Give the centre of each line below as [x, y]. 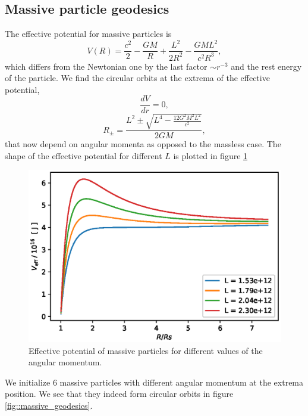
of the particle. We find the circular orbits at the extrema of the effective [137, 78]
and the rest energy [266, 66]
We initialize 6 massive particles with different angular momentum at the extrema [154, 382]
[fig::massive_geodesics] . [49, 405]
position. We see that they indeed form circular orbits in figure [119, 394]
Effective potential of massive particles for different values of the [146, 350]
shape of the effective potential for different [84, 155]
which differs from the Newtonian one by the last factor [106, 66]
